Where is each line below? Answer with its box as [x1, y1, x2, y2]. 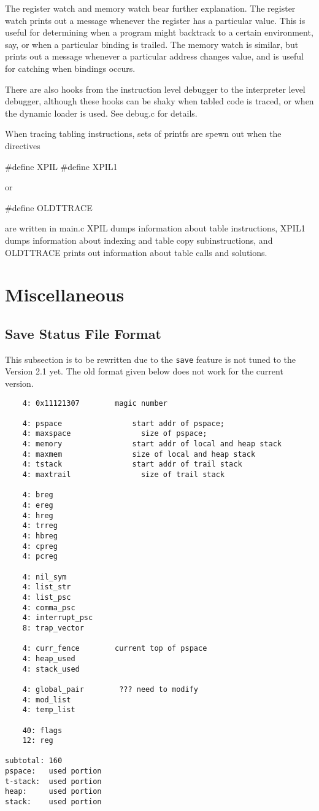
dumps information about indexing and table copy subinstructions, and [5, 233, 273, 246]
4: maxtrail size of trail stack [22, 470, 225, 479]
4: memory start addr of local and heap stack [22, 440, 282, 449]
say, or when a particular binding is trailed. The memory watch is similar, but [5, 37, 299, 50]
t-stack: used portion [5, 777, 102, 786]
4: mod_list [22, 695, 71, 704]
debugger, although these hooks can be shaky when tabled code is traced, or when [5, 95, 314, 107]
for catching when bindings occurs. [5, 61, 136, 74]
